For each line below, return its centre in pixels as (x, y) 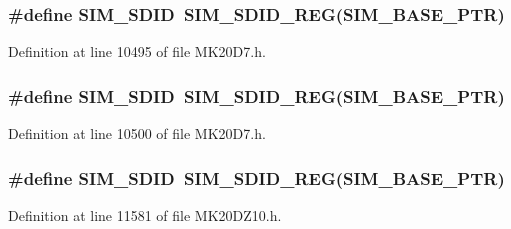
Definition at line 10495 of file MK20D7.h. (137, 51)
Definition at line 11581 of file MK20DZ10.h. (145, 214)
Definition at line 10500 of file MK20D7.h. (137, 133)
